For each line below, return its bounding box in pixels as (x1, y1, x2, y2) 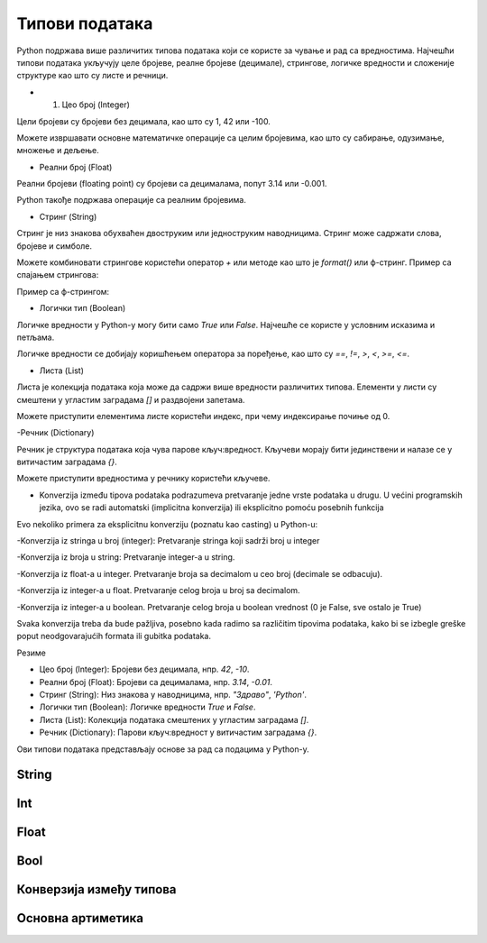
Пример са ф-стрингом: (16, 286, 110, 297)
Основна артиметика (16, 911, 144, 926)
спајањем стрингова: (16, 270, 99, 280)
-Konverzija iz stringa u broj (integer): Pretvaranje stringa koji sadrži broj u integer (16, 536, 320, 546)
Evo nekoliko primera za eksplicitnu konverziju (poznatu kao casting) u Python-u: (16, 518, 318, 529)
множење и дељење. (16, 145, 99, 156)
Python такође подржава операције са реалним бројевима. (16, 195, 247, 206)
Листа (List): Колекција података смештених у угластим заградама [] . (39, 714, 309, 725)
